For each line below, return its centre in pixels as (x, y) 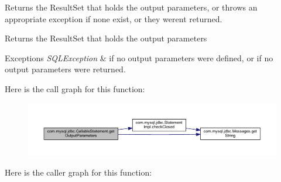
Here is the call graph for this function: (75, 88)
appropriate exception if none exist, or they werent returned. (114, 18)
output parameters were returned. (65, 69)
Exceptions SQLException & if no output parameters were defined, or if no (139, 57)
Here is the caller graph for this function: (78, 172)
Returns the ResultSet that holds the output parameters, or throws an (131, 7)
